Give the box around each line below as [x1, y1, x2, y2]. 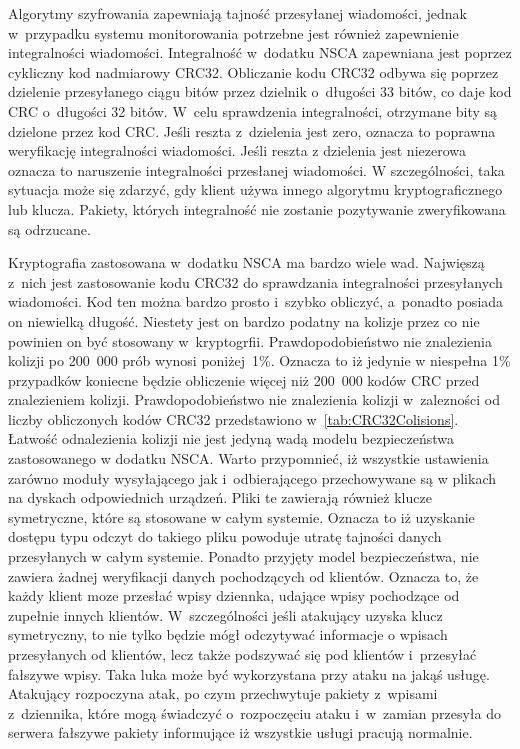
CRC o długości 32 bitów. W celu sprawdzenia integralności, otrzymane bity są [8, 100, 498, 121]
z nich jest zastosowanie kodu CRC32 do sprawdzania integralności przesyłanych [8, 271, 503, 292]
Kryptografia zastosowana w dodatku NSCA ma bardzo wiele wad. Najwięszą [8, 252, 485, 273]
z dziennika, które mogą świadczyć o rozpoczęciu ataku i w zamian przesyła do [8, 702, 501, 723]
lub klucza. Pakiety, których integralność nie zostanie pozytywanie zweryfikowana [8, 198, 506, 219]
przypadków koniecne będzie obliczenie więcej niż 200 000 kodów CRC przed [8, 369, 480, 390]
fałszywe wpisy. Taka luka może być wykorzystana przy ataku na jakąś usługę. [8, 663, 490, 684]
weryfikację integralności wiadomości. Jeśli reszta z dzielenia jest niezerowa [8, 140, 466, 161]
